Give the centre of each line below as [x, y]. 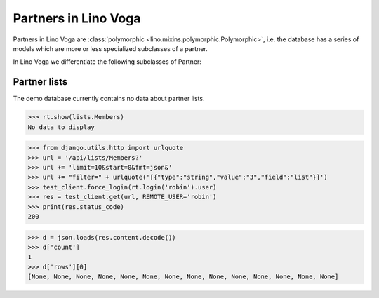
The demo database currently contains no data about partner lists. [109, 99]
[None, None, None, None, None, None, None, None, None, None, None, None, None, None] [183, 277]
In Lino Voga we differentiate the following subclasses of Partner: [107, 62]
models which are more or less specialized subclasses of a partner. [111, 48]
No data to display [61, 127]
